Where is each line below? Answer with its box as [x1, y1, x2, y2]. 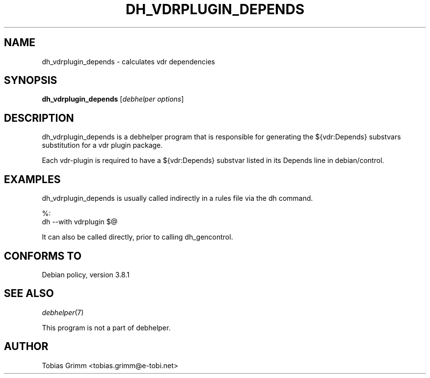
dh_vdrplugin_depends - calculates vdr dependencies [42, 57, 215, 66]
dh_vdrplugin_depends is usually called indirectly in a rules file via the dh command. [42, 194, 313, 203]
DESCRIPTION [4, 111, 74, 124]
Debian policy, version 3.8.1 [42, 270, 130, 279]
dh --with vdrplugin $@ [42, 217, 118, 226]
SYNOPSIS [4, 74, 57, 87]
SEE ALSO [4, 287, 54, 300]
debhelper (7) [42, 308, 84, 317]
